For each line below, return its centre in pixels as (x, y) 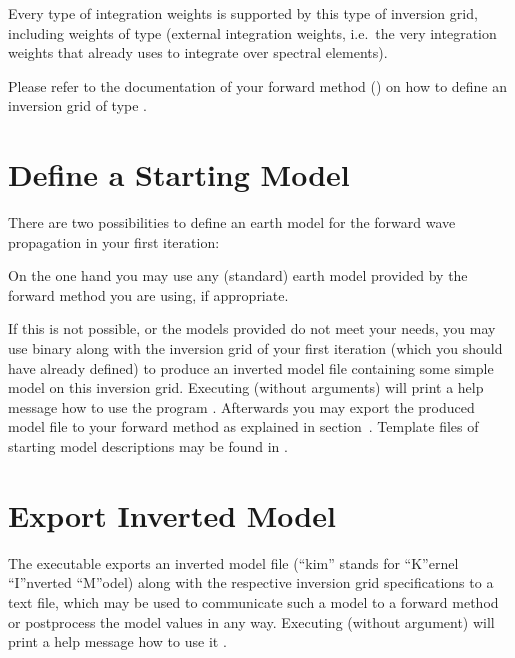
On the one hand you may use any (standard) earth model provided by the (238, 275)
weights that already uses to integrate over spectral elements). (198, 52)
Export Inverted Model (172, 514)
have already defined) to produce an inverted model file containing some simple (251, 367)
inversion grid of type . (78, 105)
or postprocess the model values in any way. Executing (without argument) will (251, 621)
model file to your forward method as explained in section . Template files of (243, 426)
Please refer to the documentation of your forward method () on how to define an (258, 85)
